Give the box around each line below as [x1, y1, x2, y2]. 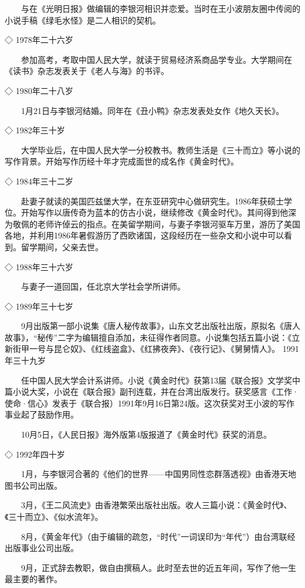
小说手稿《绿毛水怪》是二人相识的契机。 [5, 14, 161, 26]
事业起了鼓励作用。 [5, 408, 79, 421]
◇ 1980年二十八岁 [5, 84, 73, 96]
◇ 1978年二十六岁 [5, 33, 73, 46]
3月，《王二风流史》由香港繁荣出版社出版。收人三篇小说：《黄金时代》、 [21, 499, 292, 511]
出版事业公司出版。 [5, 542, 79, 554]
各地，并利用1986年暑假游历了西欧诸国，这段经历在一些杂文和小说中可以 [5, 229, 284, 241]
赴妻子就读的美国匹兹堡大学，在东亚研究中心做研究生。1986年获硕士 [21, 194, 284, 207]
